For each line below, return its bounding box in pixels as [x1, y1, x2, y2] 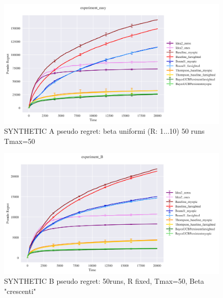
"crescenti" [4, 285, 36, 296]
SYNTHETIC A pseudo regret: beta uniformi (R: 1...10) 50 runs [4, 126, 205, 136]
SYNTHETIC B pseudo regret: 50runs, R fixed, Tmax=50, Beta [4, 276, 204, 286]
